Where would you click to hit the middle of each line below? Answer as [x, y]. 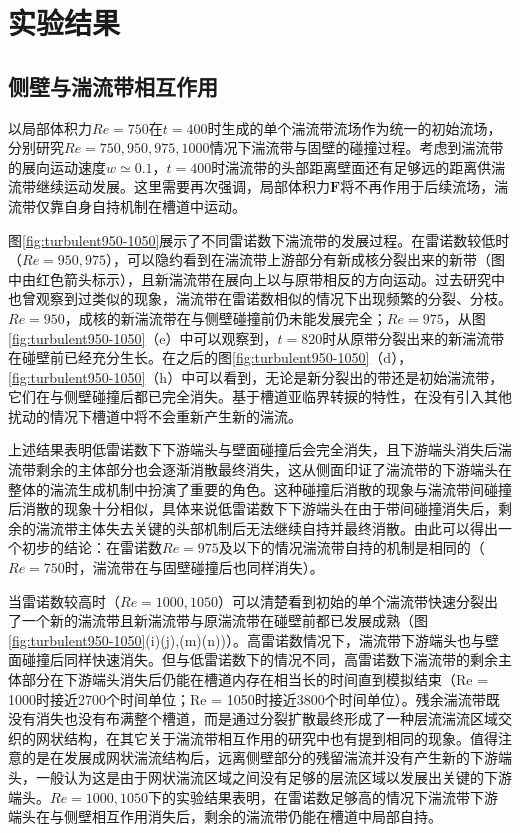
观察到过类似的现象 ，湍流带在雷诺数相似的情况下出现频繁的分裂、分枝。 [273, 298]
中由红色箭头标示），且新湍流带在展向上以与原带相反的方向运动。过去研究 [249, 278]
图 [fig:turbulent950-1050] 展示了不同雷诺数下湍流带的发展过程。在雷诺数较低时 [259, 239]
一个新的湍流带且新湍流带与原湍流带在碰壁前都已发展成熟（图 [224, 620]
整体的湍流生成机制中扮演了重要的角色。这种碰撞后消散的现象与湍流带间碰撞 [260, 488]
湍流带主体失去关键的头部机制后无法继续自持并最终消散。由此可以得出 [266, 527]
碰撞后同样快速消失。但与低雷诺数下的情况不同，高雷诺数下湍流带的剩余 [259, 659]
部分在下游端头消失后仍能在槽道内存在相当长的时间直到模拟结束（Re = [255, 679]
